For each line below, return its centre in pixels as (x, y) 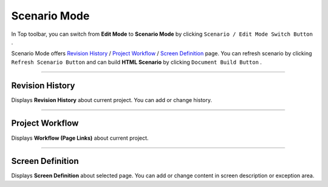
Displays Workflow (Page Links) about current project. (80, 138)
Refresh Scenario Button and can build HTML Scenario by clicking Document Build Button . (137, 62)
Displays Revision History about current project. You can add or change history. (112, 100)
